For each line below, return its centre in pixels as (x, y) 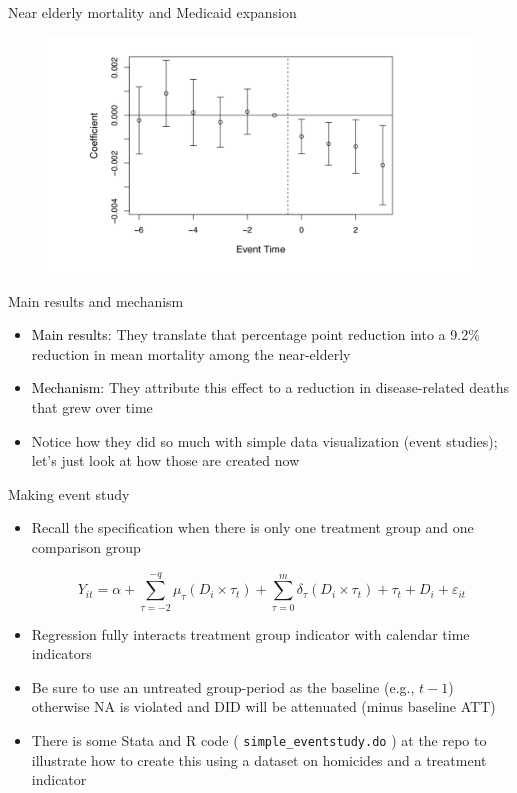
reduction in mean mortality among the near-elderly (191, 353)
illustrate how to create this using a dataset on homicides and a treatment (259, 759)
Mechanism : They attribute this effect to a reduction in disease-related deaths (270, 387)
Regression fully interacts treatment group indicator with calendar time (250, 633)
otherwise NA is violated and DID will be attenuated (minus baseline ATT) (263, 706)
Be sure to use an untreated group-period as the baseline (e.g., (223, 686)
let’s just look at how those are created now (165, 460)
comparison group (86, 546)
